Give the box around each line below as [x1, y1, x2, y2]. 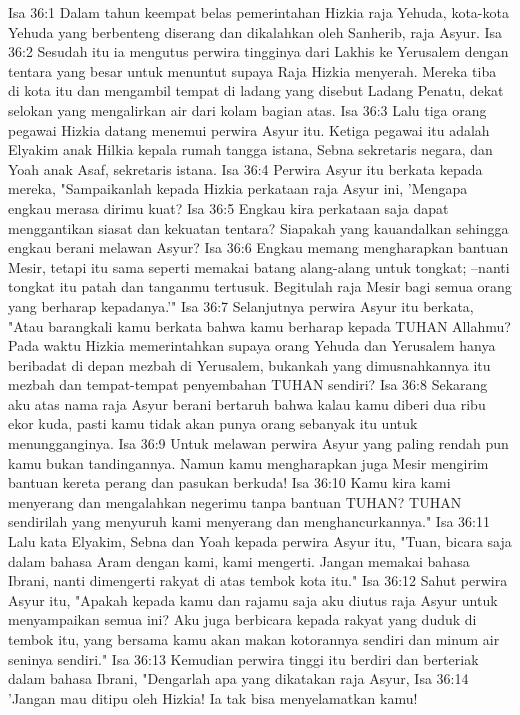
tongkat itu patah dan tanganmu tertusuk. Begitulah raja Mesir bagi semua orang [8, 276, 512, 297]
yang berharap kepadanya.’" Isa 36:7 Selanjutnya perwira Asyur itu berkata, [8, 295, 474, 316]
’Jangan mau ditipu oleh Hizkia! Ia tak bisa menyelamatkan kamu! [8, 687, 418, 708]
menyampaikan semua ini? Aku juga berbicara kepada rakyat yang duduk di [8, 609, 477, 630]
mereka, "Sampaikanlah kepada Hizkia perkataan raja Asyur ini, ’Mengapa [8, 178, 468, 199]
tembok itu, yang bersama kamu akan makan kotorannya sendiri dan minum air [8, 629, 500, 649]
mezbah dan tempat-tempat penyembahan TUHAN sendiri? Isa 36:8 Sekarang [8, 374, 488, 395]
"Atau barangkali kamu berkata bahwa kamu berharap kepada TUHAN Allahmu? [8, 315, 511, 336]
